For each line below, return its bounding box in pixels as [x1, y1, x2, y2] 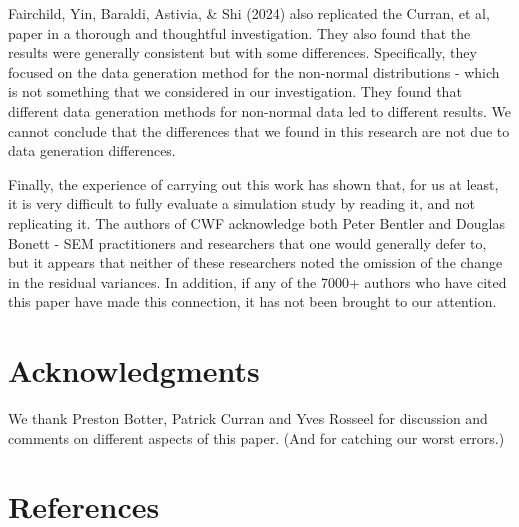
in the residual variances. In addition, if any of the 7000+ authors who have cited [8, 271, 507, 292]
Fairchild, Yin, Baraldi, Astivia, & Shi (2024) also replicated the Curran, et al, [8, 3, 490, 23]
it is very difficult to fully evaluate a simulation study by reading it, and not [8, 193, 476, 214]
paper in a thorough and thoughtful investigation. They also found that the [8, 22, 471, 43]
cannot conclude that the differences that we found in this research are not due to [8, 120, 510, 141]
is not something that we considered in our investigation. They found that [8, 81, 462, 102]
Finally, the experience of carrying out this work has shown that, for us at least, [8, 173, 499, 194]
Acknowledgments [8, 350, 260, 391]
